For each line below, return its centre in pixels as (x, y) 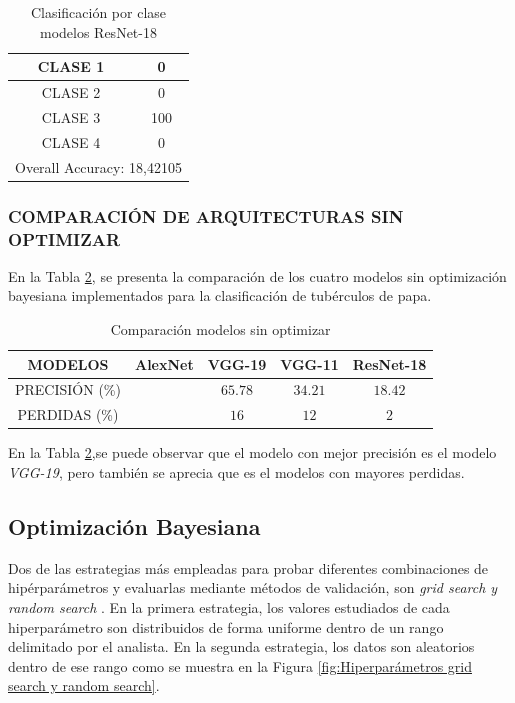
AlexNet (164, 363)
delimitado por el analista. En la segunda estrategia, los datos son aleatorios (241, 646)
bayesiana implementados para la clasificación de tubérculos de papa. (220, 295)
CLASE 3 (71, 116)
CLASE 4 (71, 141)
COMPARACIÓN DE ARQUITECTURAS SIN (206, 215)
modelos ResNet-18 (98, 31)
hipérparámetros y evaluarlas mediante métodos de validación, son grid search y (253, 587)
